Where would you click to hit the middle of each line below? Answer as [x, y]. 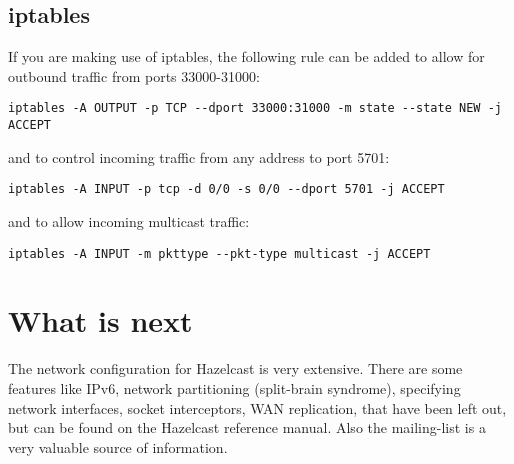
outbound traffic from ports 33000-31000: [134, 75]
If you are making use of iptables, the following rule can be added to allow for [246, 56]
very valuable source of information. [118, 446]
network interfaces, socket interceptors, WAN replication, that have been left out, [257, 407]
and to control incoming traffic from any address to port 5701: [199, 156]
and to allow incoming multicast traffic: [129, 220]
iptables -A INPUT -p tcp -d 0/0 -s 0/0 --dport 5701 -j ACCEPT [226, 189]
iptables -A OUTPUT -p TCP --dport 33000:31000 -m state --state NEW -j [255, 108]
